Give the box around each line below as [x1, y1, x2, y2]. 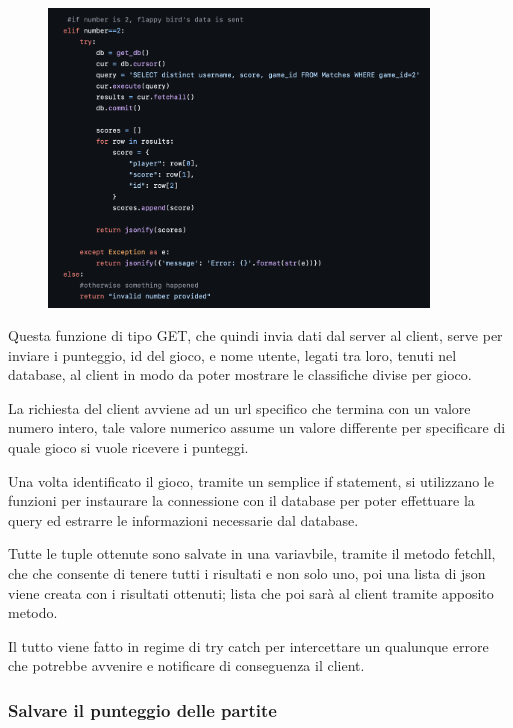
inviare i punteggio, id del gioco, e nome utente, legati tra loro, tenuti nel [8, 344, 457, 365]
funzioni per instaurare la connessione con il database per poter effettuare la [8, 490, 475, 511]
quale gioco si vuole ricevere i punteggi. [8, 437, 249, 458]
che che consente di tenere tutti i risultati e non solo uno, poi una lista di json [8, 563, 486, 584]
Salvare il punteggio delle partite [8, 697, 277, 722]
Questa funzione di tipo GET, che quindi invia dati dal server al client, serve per [8, 325, 503, 346]
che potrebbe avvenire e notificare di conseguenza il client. [8, 655, 365, 676]
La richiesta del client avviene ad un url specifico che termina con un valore [8, 397, 471, 418]
